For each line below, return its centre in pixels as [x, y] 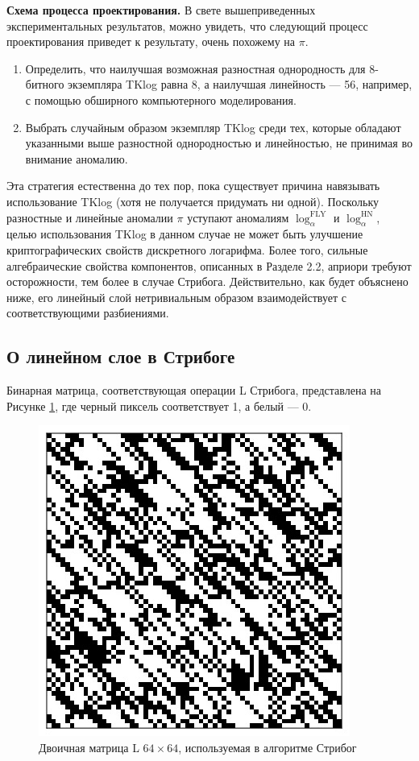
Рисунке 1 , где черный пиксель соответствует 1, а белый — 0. [159, 405]
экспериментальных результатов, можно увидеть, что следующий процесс [187, 25]
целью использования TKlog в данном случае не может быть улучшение [185, 234]
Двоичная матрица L [89, 747]
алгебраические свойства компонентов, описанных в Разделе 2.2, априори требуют [209, 265]
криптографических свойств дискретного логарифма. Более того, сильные [187, 249]
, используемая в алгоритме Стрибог [268, 747]
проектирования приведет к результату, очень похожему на [151, 41]
